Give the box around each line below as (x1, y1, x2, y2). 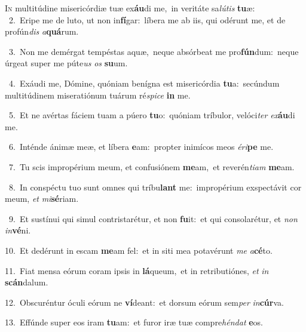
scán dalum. (5, 276, 48, 288)
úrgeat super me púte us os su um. (5, 57, 128, 69)
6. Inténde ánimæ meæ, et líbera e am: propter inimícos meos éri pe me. (8, 140, 274, 153)
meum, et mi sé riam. (5, 192, 79, 205)
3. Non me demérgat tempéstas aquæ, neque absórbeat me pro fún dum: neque (8, 45, 299, 57)
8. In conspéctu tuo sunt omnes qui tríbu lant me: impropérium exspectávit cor (8, 180, 302, 193)
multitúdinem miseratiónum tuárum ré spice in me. (5, 88, 191, 101)
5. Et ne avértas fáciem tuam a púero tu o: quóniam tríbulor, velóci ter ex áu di (8, 109, 295, 121)
